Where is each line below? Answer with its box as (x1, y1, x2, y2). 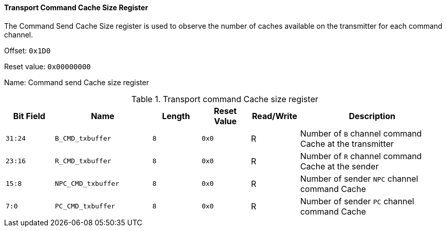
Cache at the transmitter (300, 138, 394, 149)
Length (162, 110, 190, 121)
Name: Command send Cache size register (4, 78, 149, 87)
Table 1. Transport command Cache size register (131, 93, 318, 104)
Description (348, 110, 396, 121)
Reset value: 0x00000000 (4, 62, 91, 71)
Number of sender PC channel (300, 196, 414, 206)
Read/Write (251, 110, 297, 121)
